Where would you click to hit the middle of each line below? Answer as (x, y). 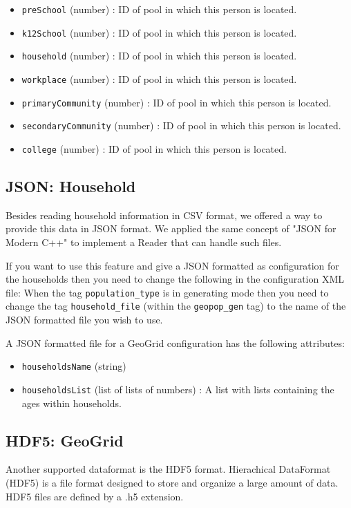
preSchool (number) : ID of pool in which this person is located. (159, 9)
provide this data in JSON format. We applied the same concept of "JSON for (171, 228)
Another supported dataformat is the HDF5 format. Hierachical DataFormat (168, 469)
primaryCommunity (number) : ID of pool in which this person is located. (177, 102)
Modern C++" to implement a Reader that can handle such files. (144, 242)
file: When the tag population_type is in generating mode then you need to (167, 292)
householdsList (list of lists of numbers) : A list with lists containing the (178, 389)
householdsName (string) (74, 366)
